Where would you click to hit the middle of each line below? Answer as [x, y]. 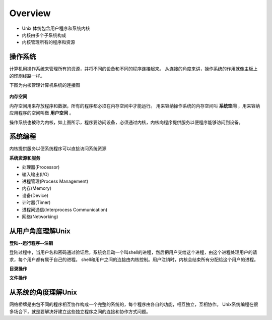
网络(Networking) [40, 217]
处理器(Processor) [41, 167]
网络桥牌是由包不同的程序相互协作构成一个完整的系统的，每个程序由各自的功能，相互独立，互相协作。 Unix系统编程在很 [134, 304]
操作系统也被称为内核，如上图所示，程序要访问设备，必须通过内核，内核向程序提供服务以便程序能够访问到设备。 [126, 122]
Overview [30, 13]
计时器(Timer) [36, 202]
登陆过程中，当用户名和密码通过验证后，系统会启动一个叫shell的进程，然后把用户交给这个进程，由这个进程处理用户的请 [133, 252]
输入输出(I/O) [36, 174]
